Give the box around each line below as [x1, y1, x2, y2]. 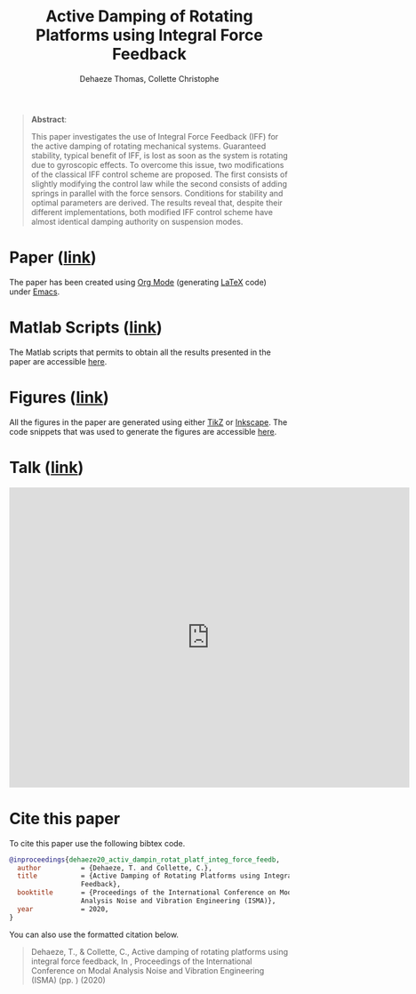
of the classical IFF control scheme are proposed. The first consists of [30, 169, 288, 180]
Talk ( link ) [9, 457, 84, 477]
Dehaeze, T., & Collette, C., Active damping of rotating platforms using [30, 946, 289, 957]
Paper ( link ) [9, 247, 97, 268]
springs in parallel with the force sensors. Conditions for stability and [30, 188, 284, 198]
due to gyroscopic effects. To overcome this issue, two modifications [30, 159, 284, 170]
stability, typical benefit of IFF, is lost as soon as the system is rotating [30, 149, 289, 161]
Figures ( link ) [9, 388, 109, 407]
